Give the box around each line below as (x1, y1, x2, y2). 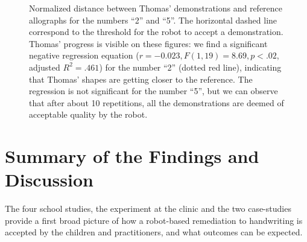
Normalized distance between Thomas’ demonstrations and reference (29, 2, 283, 14)
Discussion (5, 167, 93, 192)
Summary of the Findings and (5, 144, 259, 168)
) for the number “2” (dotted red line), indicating (99, 60, 282, 73)
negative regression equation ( (29, 49, 139, 62)
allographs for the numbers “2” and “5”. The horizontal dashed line (29, 13, 277, 26)
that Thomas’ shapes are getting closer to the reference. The (29, 72, 253, 85)
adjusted (29, 60, 60, 73)
